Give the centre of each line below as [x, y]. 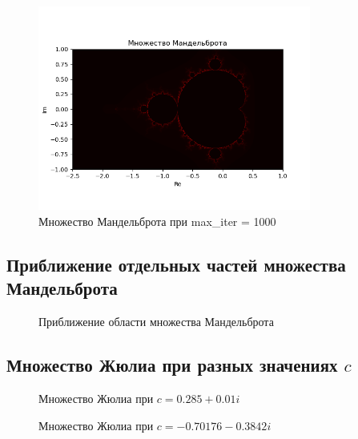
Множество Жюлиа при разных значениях [172, 365]
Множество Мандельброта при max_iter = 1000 [157, 221]
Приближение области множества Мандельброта [156, 322]
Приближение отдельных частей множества [176, 264]
